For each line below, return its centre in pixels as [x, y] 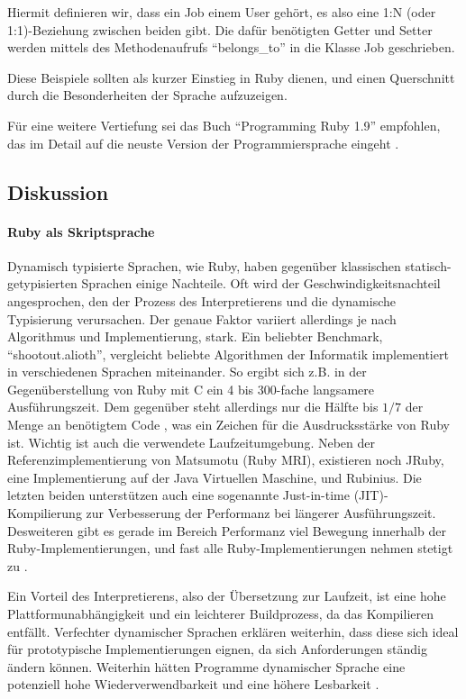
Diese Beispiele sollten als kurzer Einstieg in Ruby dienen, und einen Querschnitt [231, 77]
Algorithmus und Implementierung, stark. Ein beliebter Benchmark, [195, 336]
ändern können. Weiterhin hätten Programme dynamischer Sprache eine [206, 666]
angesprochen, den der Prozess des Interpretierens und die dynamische [201, 300]
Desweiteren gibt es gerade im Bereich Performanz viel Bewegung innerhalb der [227, 530]
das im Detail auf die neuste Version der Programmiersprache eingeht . [203, 143]
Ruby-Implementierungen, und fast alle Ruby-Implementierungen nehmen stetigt [230, 548]
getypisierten [42, 283]
